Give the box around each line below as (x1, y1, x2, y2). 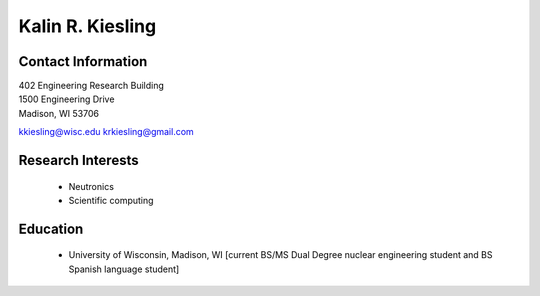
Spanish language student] (68, 263, 180, 275)
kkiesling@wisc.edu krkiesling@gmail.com (18, 126, 194, 138)
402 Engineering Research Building (18, 80, 165, 92)
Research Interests (18, 152, 139, 169)
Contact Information (18, 53, 148, 70)
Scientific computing (68, 195, 154, 207)
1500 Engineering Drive (18, 93, 115, 105)
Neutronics (68, 180, 115, 192)
